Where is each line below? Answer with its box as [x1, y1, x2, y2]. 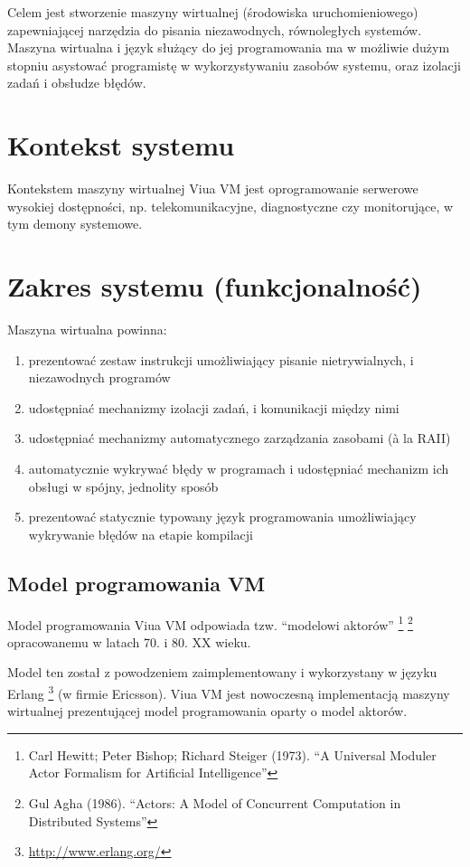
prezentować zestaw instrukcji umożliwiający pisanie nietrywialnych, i [28, 350, 414, 369]
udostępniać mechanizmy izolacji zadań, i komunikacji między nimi [28, 398, 399, 417]
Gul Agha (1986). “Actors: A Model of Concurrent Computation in [28, 794, 401, 813]
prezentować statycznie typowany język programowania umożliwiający [28, 507, 417, 526]
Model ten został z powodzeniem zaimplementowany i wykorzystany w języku [7, 663, 437, 682]
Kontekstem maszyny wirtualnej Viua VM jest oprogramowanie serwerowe [7, 179, 418, 198]
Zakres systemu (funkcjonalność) [7, 268, 422, 305]
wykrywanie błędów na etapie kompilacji [28, 524, 253, 543]
